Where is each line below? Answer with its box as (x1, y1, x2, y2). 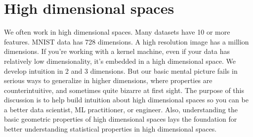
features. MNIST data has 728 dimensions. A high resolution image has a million (4, 36, 249, 46)
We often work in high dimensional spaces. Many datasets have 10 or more (4, 27, 230, 37)
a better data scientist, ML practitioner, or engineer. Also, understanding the (4, 104, 238, 114)
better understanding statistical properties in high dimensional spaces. (4, 124, 217, 134)
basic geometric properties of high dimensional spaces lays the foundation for (4, 114, 237, 124)
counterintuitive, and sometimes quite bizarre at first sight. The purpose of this (4, 85, 244, 95)
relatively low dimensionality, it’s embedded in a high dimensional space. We (4, 55, 236, 66)
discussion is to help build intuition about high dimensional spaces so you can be (4, 94, 249, 105)
